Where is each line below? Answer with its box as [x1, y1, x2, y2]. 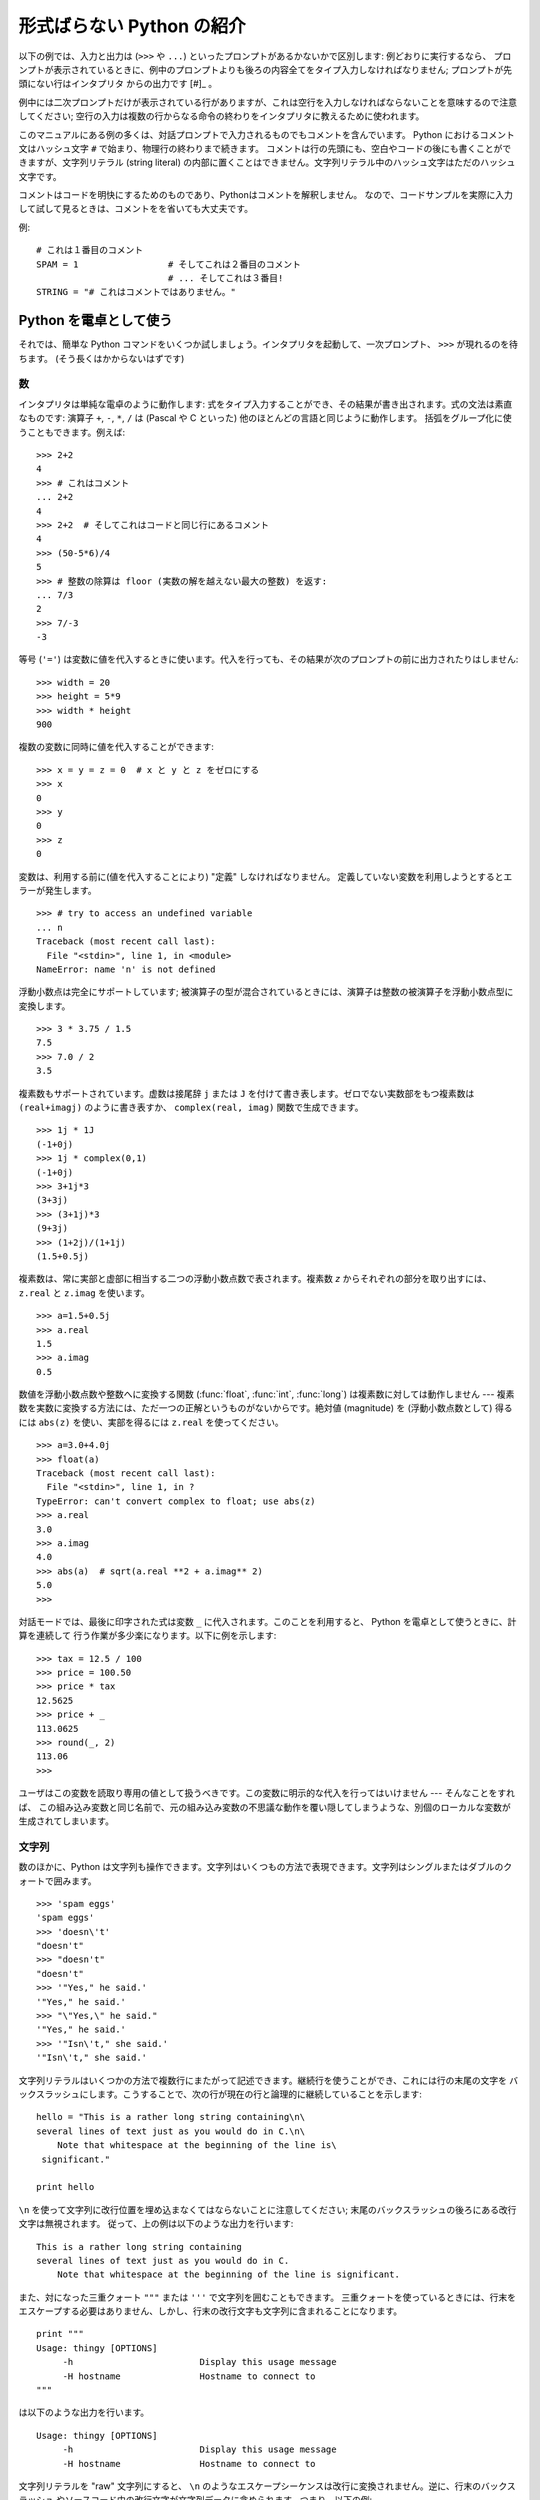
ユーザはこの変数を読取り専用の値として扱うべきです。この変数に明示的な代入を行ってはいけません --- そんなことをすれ [18, 1787, 515, 1799]
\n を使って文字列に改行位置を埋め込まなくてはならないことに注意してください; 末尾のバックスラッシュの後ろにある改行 [18, 2203, 517, 2215]
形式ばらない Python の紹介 [18, 15, 247, 37]
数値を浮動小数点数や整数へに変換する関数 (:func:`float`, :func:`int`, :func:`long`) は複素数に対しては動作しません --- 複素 [18, 1388, 515, 1400]
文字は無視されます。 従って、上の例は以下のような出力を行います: [18, 2218, 294, 2230]
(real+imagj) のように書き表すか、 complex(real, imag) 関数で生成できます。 [18, 1101, 364, 1114]
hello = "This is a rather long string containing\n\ [36, 2111, 305, 2123]
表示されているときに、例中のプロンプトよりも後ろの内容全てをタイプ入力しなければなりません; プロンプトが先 [53, 63, 513, 75]
